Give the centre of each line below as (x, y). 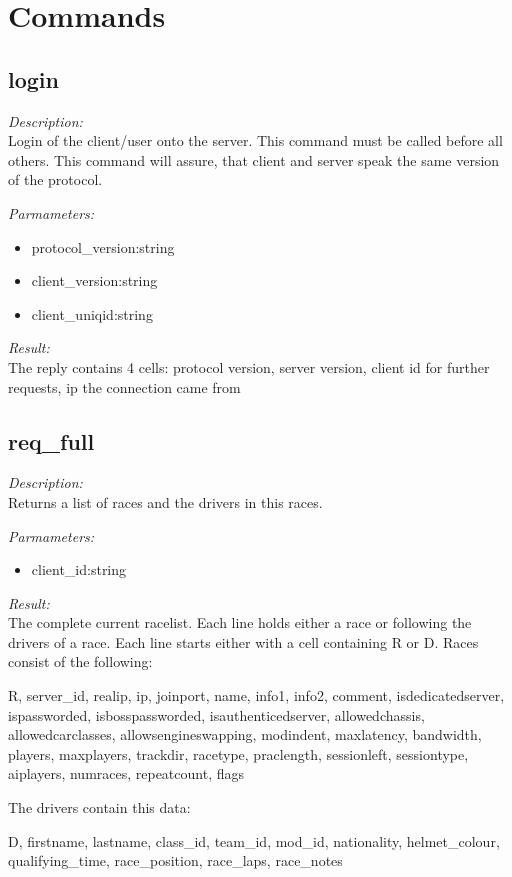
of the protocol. (55, 179)
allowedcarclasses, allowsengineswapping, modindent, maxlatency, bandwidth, (245, 734)
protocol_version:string (103, 246)
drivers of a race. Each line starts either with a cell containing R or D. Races (243, 641)
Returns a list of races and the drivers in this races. (165, 501)
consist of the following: (80, 661)
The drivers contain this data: (99, 807)
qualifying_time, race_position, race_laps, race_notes (175, 860)
